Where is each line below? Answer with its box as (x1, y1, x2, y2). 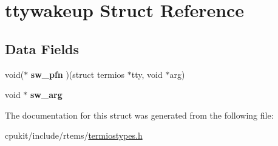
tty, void (131, 68, 163, 80)
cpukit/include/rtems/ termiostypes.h (5, 129, 143, 142)
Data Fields (5, 39, 80, 58)
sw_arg (30, 88, 63, 101)
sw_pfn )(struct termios (30, 68, 125, 80)
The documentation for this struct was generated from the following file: (5, 108, 274, 121)
